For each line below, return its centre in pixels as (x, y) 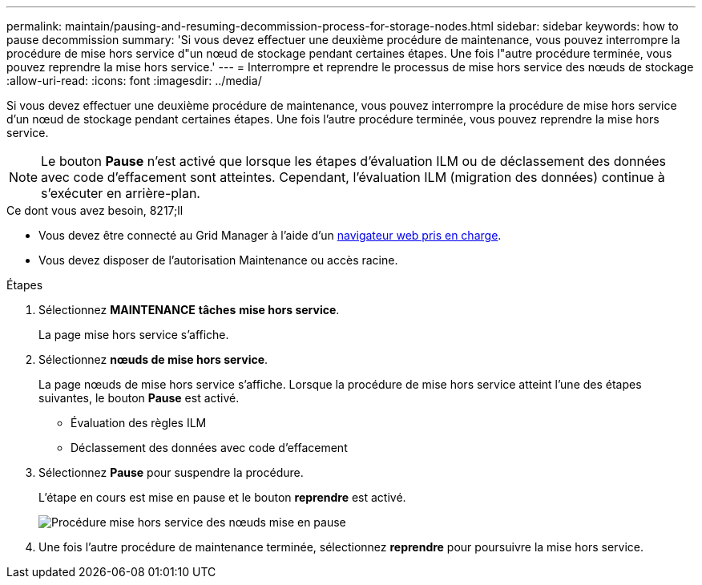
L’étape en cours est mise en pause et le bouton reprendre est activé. (222, 497)
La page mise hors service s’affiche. (134, 335)
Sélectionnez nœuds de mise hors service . (153, 359)
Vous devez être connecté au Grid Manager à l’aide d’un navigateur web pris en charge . (270, 235)
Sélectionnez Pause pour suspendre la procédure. (171, 472)
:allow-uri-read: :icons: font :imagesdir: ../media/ (134, 81)
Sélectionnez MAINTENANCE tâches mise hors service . (189, 310)
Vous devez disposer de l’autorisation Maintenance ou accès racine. (218, 260)
